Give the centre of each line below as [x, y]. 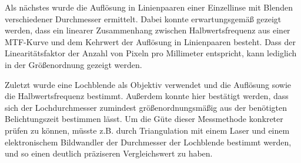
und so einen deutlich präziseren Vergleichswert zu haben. [109, 153]
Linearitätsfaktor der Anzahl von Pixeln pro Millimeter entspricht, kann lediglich [151, 53]
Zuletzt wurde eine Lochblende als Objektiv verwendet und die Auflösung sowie [148, 84]
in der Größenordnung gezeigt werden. [73, 64]
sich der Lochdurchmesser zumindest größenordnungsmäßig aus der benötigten [146, 107]
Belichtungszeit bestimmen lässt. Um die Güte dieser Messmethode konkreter [144, 119]
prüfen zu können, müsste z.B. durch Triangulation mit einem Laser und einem [147, 130]
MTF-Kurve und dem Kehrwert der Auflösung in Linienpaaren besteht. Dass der [150, 41]
